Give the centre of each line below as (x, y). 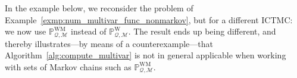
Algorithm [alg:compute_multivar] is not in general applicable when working (146, 55)
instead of (89, 31)
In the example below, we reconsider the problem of (99, 8)
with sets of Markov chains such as (68, 66)
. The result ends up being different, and (202, 31)
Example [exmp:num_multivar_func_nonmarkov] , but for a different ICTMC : (149, 19)
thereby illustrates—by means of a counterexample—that (109, 43)
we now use (26, 31)
